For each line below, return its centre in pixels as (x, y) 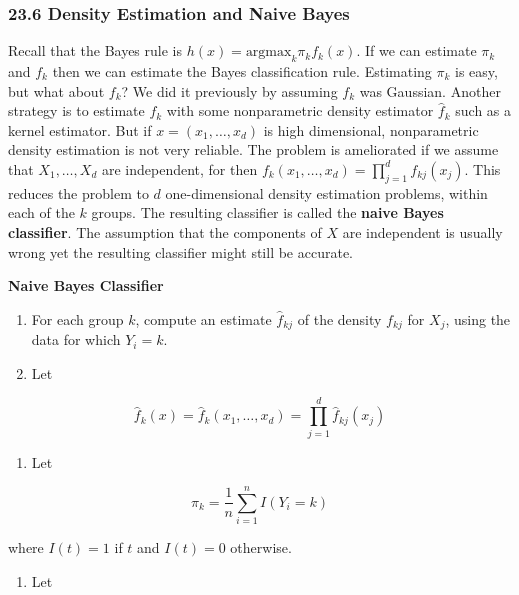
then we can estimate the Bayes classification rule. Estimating (242, 71)
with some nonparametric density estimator (300, 110)
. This (482, 168)
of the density (339, 318)
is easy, (476, 71)
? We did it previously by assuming (229, 90)
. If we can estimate (416, 50)
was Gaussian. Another (430, 90)
